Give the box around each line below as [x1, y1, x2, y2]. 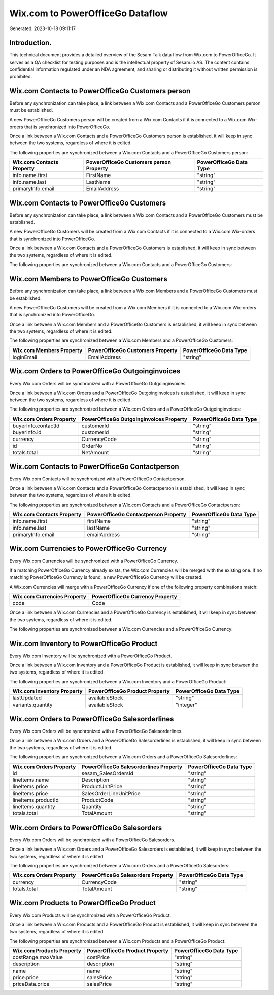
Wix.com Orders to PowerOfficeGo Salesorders [9, 823, 162, 832]
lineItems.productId [12, 797, 59, 804]
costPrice [87, 954, 110, 961]
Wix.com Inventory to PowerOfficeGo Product [9, 639, 158, 648]
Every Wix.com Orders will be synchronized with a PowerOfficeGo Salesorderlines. [9, 728, 183, 734]
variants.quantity [12, 701, 53, 708]
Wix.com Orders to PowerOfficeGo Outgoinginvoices [9, 367, 181, 376]
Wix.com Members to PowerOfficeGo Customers [9, 275, 167, 283]
